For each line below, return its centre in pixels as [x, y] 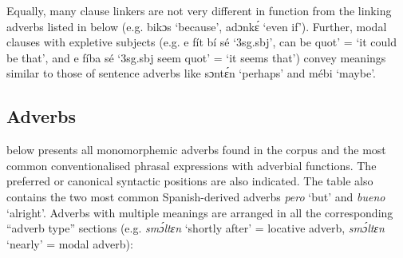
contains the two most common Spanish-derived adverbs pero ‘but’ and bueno [196, 196]
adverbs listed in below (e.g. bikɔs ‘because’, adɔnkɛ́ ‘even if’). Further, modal [197, 26]
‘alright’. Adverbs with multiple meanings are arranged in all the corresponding [200, 212]
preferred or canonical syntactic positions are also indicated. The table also [190, 181]
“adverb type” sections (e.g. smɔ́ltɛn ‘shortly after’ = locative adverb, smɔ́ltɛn [196, 228]
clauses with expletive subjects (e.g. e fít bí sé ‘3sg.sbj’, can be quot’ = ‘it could [201, 42]
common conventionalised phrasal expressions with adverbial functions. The [192, 165]
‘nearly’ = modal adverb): [70, 243]
